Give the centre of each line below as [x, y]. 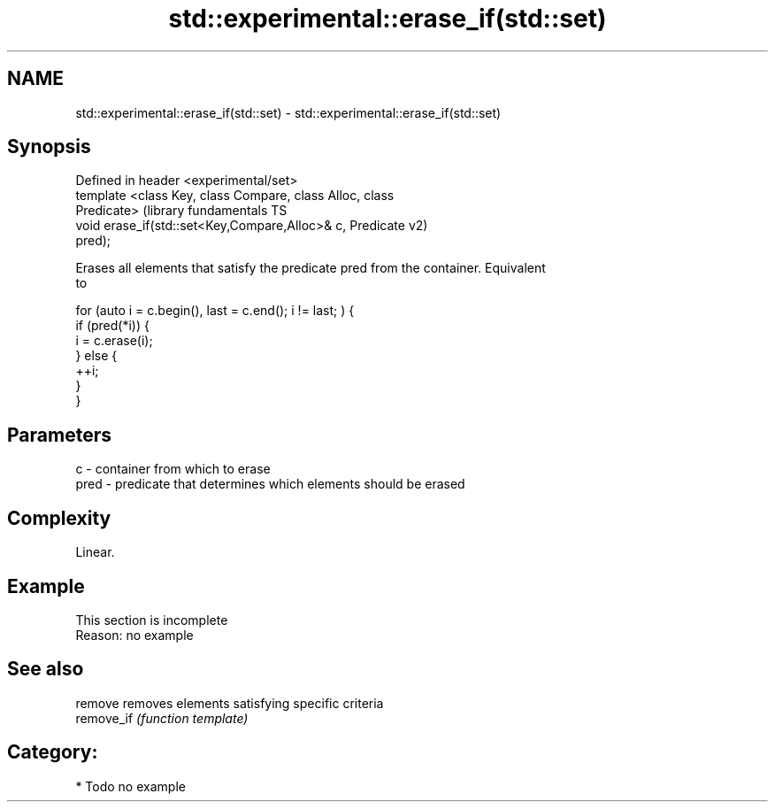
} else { [96, 356]
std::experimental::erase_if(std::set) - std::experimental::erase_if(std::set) [288, 112]
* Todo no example [130, 786]
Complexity [59, 518]
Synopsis [49, 147]
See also [46, 669]
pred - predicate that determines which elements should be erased [270, 484]
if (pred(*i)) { [112, 326]
